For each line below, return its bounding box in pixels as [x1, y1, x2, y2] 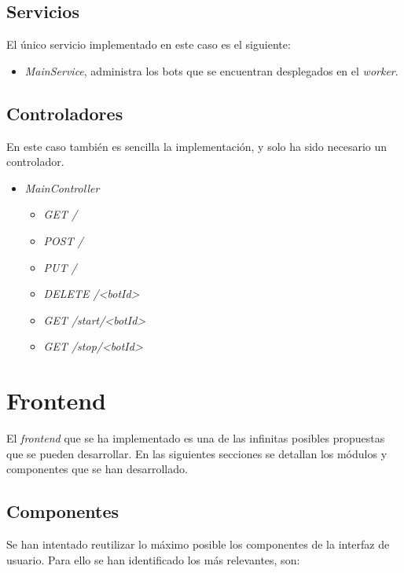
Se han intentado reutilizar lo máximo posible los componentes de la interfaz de [6, 536, 390, 553]
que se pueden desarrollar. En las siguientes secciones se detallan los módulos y [6, 445, 387, 461]
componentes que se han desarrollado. [6, 461, 188, 477]
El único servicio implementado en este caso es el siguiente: [6, 36, 291, 53]
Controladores [6, 101, 123, 125]
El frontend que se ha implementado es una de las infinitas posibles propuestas [6, 430, 385, 446]
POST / [43, 232, 83, 248]
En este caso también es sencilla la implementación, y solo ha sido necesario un [6, 138, 387, 154]
